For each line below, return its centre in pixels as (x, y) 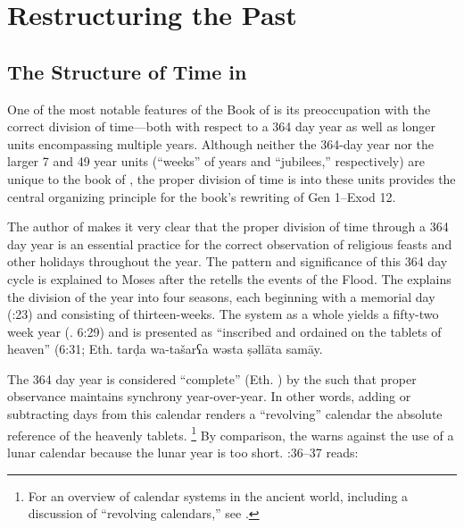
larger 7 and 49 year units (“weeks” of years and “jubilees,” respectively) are (216, 161)
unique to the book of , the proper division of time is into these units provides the (232, 178)
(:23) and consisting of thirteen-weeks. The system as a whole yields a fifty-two (223, 314)
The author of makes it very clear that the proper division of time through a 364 (228, 226)
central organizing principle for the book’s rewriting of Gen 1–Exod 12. (202, 196)
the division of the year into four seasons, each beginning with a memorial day (221, 296)
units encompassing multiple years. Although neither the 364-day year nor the (221, 143)
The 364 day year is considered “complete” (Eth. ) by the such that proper (212, 378)
